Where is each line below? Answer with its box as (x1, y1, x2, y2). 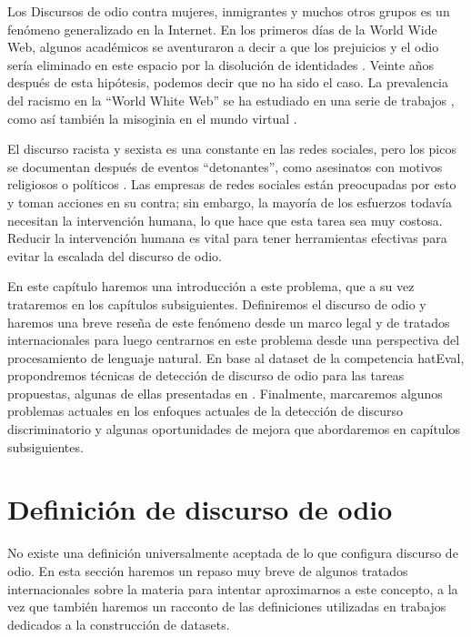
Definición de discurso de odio (7, 490, 393, 528)
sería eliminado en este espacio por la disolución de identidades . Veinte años (7, 55, 435, 74)
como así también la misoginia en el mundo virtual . (7, 108, 297, 127)
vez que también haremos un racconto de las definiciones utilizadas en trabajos (7, 597, 446, 616)
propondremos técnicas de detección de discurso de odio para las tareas (7, 366, 405, 385)
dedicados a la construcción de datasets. (7, 614, 230, 633)
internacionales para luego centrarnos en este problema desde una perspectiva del (7, 330, 460, 349)
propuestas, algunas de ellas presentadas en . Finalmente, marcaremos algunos (7, 383, 443, 402)
